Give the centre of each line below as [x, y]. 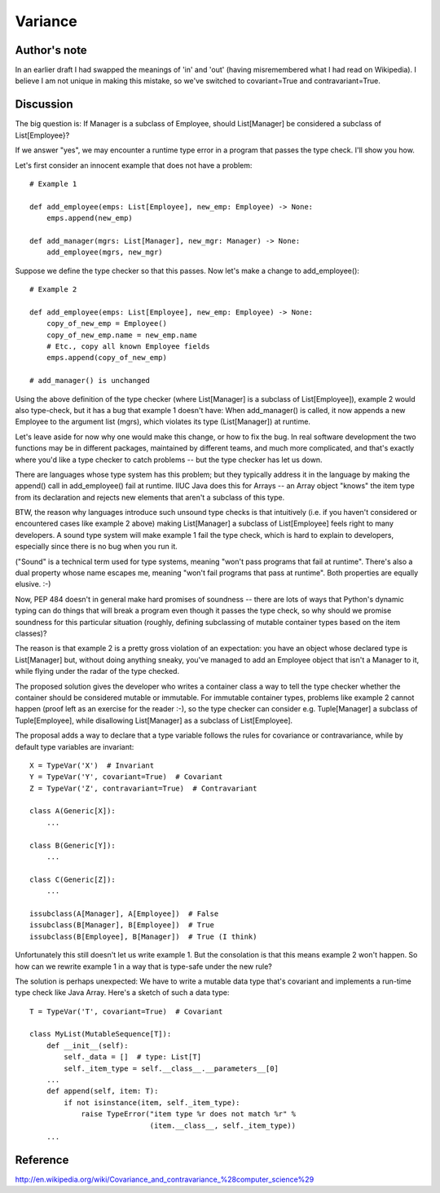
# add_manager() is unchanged [90, 381]
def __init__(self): [87, 1046]
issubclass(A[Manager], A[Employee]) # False [124, 913]
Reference [42, 1160]
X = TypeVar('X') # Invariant [92, 765]
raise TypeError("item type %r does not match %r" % [189, 1114]
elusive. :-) [33, 584]
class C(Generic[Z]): [73, 879]
